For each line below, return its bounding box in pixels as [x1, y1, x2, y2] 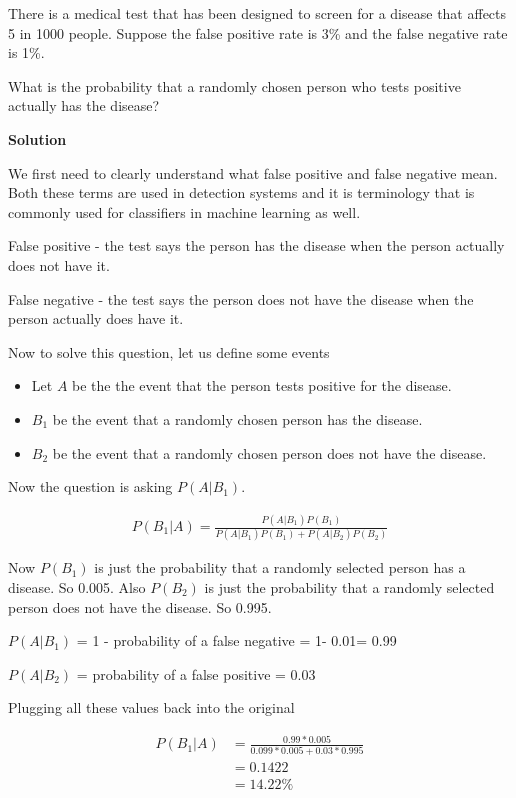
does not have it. [8, 254, 110, 275]
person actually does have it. [8, 308, 184, 329]
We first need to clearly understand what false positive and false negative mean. [8, 162, 498, 183]
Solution [8, 128, 67, 149]
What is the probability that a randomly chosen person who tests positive [8, 75, 461, 96]
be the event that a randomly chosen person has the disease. [52, 408, 423, 429]
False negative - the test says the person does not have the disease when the [8, 288, 474, 309]
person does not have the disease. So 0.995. [8, 596, 272, 617]
